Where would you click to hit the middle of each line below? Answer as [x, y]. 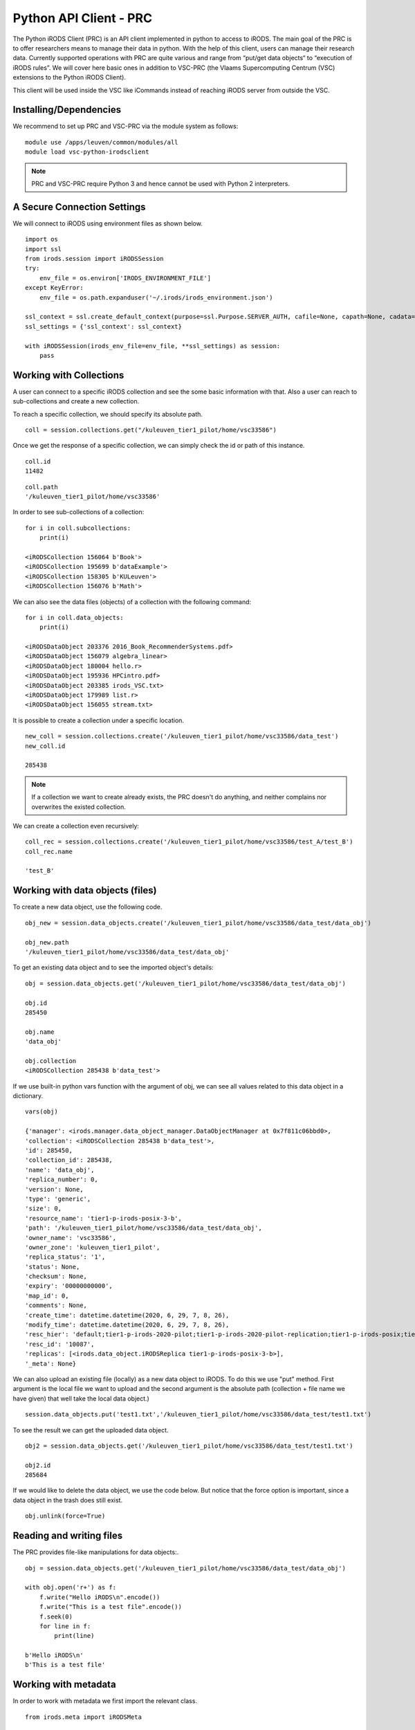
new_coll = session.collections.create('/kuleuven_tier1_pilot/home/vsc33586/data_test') [182, 736]
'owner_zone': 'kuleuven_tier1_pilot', [93, 1247]
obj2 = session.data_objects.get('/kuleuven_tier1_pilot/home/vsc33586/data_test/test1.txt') [189, 1446]
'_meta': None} [51, 1364]
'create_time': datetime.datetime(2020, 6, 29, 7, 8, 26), [127, 1315]
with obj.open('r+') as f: [71, 1587]
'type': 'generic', [58, 1199]
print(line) [74, 1636]
